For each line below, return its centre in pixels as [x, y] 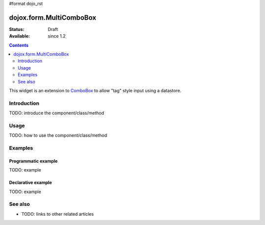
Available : [20, 36]
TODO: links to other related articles [58, 214]
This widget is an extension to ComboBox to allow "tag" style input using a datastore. [95, 91]
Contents [19, 45]
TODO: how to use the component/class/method [58, 135]
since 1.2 [57, 36]
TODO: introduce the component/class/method [56, 113]
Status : [17, 29]
